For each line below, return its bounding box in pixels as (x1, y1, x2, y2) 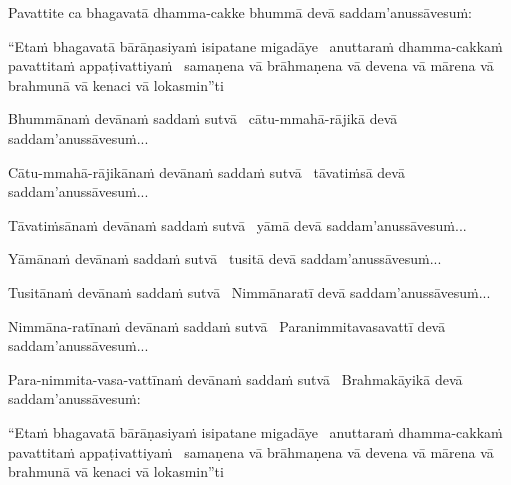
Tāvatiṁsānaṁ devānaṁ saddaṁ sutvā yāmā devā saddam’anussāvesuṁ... (8, 214, 467, 235)
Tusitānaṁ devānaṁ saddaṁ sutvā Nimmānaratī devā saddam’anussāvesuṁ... (8, 281, 491, 302)
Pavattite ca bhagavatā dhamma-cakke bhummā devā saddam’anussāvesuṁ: (8, 2, 473, 22)
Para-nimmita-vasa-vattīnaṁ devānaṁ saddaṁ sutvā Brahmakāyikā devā (8, 368, 463, 389)
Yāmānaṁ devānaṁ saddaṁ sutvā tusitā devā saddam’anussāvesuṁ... (8, 248, 442, 269)
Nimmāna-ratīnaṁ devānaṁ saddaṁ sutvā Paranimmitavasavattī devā (8, 315, 446, 336)
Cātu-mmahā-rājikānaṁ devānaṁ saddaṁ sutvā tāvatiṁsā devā (8, 161, 405, 182)
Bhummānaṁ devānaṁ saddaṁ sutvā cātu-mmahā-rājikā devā (8, 108, 398, 129)
